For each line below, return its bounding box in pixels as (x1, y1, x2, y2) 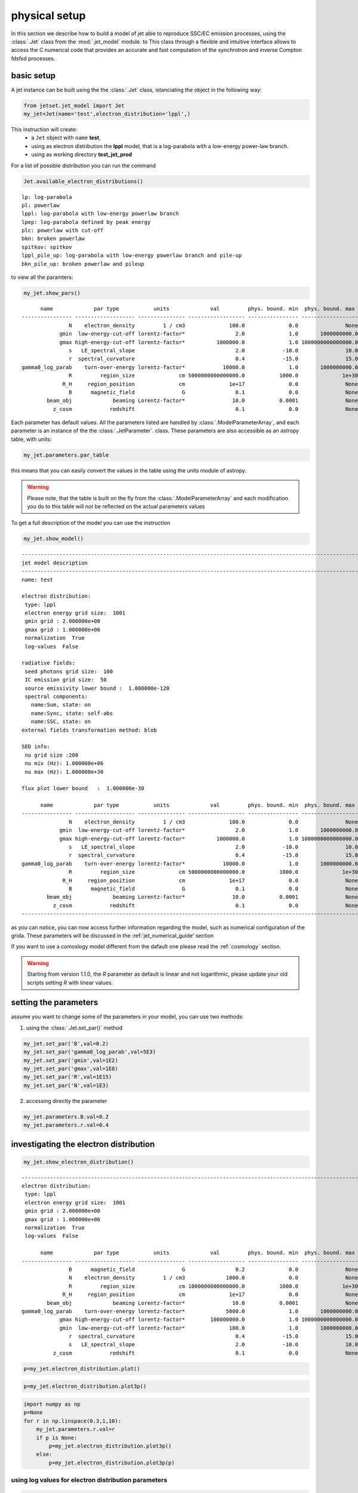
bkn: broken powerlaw (21, 235, 85, 242)
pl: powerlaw (21, 202, 60, 208)
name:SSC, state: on (30, 718, 91, 725)
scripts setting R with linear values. (27, 979, 113, 986)
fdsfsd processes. (11, 54, 56, 62)
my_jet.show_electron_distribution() (23, 1159, 134, 1165)
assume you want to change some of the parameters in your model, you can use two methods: (11, 1013, 244, 1021)
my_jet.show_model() (23, 535, 84, 542)
